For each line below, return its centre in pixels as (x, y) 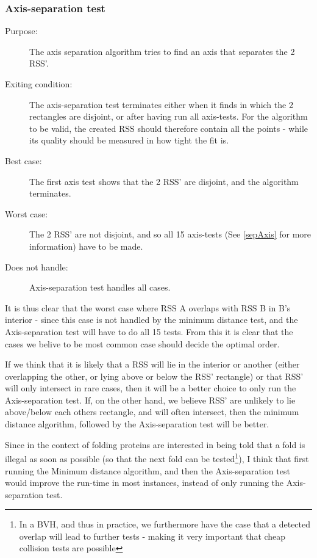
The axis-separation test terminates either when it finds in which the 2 (161, 104)
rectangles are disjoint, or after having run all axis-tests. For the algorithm (169, 116)
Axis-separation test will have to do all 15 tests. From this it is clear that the (149, 331)
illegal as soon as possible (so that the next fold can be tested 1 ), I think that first (157, 458)
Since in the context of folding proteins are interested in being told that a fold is (155, 444)
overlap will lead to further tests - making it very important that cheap (152, 536)
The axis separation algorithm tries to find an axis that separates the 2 (162, 51)
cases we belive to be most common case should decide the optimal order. (142, 343)
